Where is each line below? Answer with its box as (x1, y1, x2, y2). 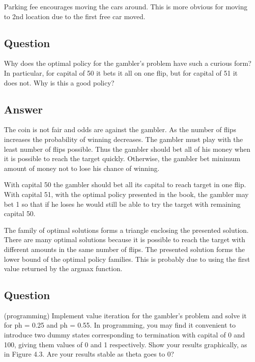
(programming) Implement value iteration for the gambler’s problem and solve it (4, 310, 247, 320)
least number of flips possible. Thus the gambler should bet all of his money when (4, 143, 251, 154)
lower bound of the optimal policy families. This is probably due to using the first (4, 253, 250, 264)
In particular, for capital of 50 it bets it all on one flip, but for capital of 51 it (4, 67, 238, 78)
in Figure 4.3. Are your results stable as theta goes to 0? (4, 349, 174, 359)
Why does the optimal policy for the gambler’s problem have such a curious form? (4, 58, 252, 68)
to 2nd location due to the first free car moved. (4, 11, 145, 21)
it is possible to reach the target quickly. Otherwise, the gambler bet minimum (4, 153, 241, 164)
